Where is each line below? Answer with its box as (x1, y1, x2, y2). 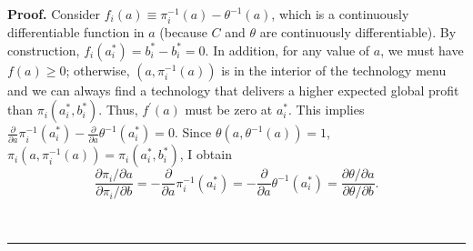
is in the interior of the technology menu (221, 60, 447, 79)
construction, (7, 40, 80, 59)
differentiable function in (7, 23, 145, 42)
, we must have (380, 40, 464, 59)
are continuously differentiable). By (259, 23, 457, 42)
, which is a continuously (271, 5, 409, 23)
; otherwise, (65, 60, 130, 79)
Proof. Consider (7, 5, 101, 23)
